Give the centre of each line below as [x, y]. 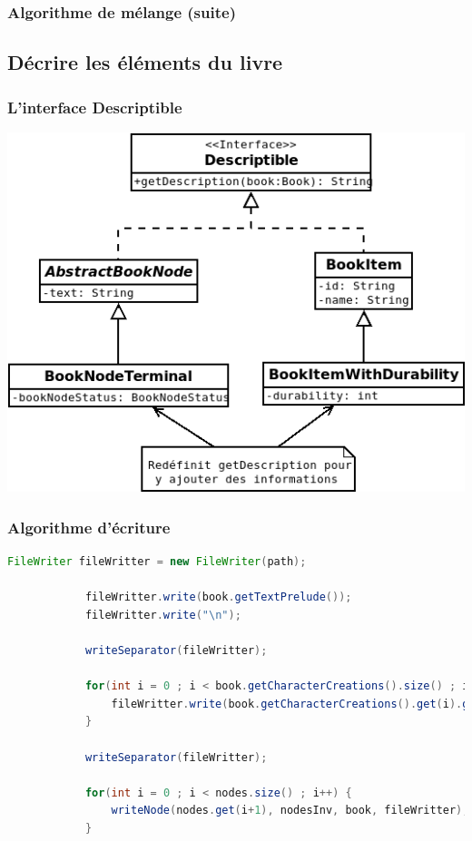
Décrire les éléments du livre [145, 62]
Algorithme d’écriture [89, 527]
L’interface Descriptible [95, 107]
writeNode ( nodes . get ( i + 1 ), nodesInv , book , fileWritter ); [290, 811]
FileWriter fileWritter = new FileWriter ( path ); [157, 562]
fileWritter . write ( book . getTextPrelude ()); [218, 597]
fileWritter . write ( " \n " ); [163, 615]
